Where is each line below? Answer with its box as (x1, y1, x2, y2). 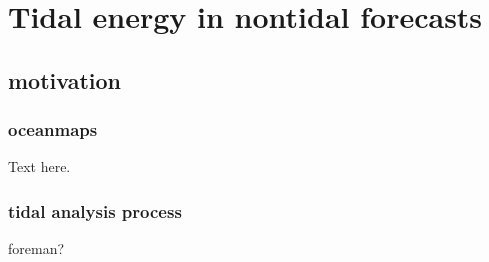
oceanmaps (8, 117, 98, 142)
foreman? (8, 238, 65, 259)
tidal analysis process (8, 198, 182, 223)
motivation (8, 64, 122, 95)
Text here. (8, 156, 71, 177)
